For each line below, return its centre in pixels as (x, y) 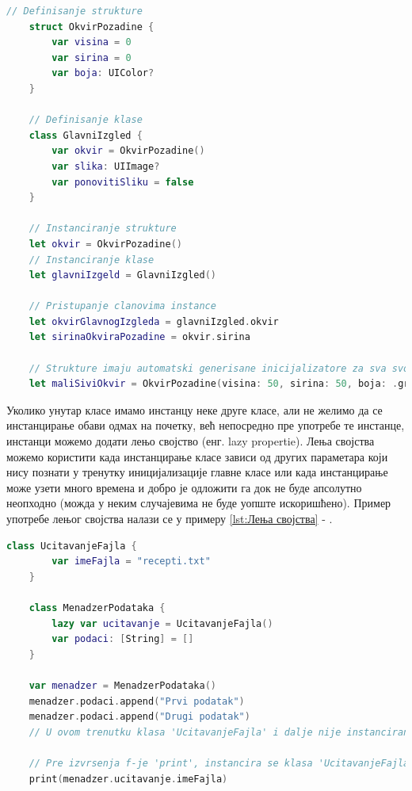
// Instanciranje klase (92, 260)
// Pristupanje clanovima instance (122, 306)
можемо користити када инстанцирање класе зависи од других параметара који (197, 456)
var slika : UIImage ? (106, 166)
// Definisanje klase (86, 120)
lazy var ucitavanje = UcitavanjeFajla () (162, 623)
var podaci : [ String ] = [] (123, 639)
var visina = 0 (92, 42)
